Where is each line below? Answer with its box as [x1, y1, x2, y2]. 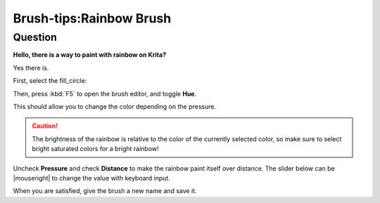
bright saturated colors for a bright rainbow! [32, 145, 159, 153]
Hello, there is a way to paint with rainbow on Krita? [13, 51, 167, 59]
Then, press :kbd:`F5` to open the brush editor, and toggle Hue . [13, 89, 197, 98]
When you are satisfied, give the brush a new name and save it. [13, 187, 197, 195]
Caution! [32, 122, 58, 130]
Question [13, 31, 58, 44]
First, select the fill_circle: [13, 77, 87, 85]
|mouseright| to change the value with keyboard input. [13, 173, 170, 182]
